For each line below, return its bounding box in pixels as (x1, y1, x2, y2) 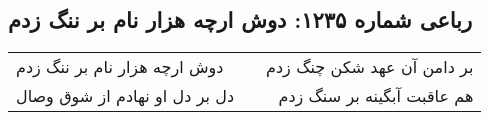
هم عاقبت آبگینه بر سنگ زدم (278, 84, 474, 108)
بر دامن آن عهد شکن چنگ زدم (266, 55, 474, 79)
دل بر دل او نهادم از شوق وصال (16, 84, 235, 108)
